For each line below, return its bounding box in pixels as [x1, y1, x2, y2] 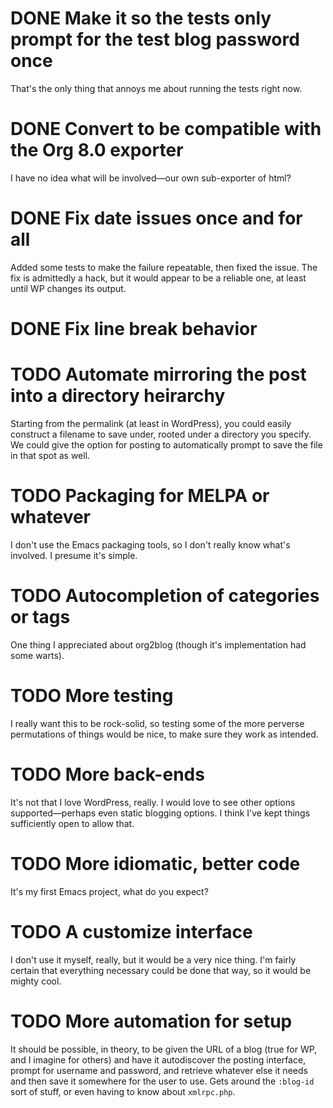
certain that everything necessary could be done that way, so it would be [10, 964, 312, 976]
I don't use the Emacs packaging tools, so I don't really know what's [10, 538, 291, 551]
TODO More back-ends [10, 763, 205, 786]
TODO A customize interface [10, 920, 253, 943]
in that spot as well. [10, 449, 91, 461]
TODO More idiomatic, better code [10, 852, 301, 875]
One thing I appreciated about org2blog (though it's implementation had [10, 638, 307, 651]
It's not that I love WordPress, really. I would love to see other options [10, 796, 296, 808]
